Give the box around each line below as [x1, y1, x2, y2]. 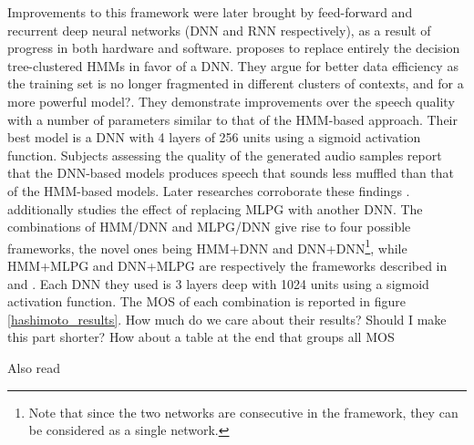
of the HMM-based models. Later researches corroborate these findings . [7, 181, 410, 200]
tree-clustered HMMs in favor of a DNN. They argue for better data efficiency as [7, 56, 459, 75]
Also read [7, 357, 61, 377]
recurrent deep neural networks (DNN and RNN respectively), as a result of [7, 20, 431, 39]
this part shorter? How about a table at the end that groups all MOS [7, 327, 395, 347]
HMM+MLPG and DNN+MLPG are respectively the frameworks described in [7, 255, 448, 274]
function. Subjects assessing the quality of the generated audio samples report [7, 145, 442, 164]
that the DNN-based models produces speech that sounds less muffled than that [7, 163, 455, 182]
